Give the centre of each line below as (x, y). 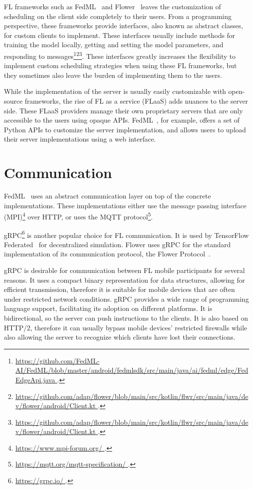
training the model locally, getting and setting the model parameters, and (114, 45)
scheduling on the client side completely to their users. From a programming (118, 16)
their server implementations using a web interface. (80, 139)
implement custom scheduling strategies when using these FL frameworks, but (120, 65)
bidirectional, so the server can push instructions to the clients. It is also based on (126, 317)
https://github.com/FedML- (57, 360)
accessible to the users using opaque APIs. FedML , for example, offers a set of (122, 120)
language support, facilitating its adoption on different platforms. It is (108, 308)
